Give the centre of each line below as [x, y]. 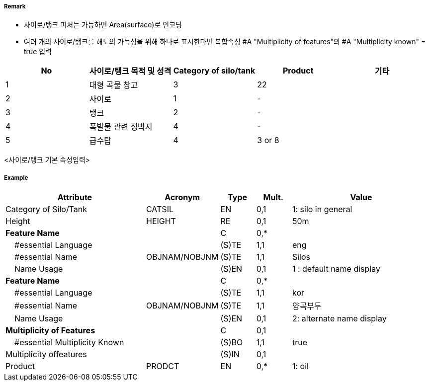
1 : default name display [336, 269]
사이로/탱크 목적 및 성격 [130, 71]
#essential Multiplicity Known [69, 343]
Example [16, 178]
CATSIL [160, 209]
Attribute [75, 197]
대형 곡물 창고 [114, 85]
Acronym [182, 197]
